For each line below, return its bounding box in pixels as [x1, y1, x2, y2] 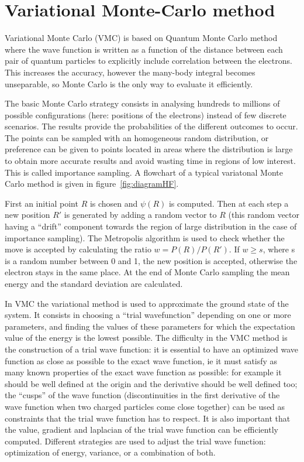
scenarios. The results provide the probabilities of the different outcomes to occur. [5, 120, 298, 132]
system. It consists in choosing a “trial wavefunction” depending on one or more [5, 309, 291, 321]
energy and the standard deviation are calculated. [5, 278, 183, 289]
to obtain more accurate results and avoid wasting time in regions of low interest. [5, 155, 296, 167]
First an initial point [5, 197, 78, 209]
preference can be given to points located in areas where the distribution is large [5, 143, 293, 155]
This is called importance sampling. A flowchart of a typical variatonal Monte [5, 166, 283, 178]
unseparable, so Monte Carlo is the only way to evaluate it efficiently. [5, 77, 253, 90]
